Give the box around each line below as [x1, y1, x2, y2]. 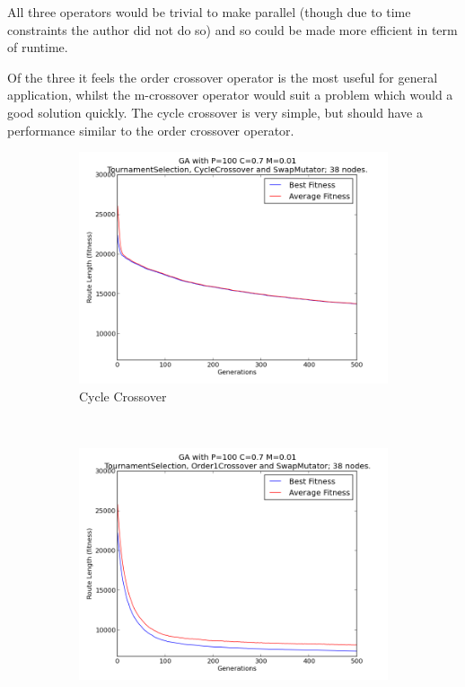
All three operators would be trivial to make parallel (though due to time [7, 3, 411, 21]
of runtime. [7, 38, 68, 57]
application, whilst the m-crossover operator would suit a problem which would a [7, 85, 453, 104]
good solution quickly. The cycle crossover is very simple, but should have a [7, 102, 423, 121]
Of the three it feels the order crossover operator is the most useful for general [7, 67, 438, 86]
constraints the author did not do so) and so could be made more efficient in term [7, 20, 458, 39]
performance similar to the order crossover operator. [7, 120, 294, 139]
